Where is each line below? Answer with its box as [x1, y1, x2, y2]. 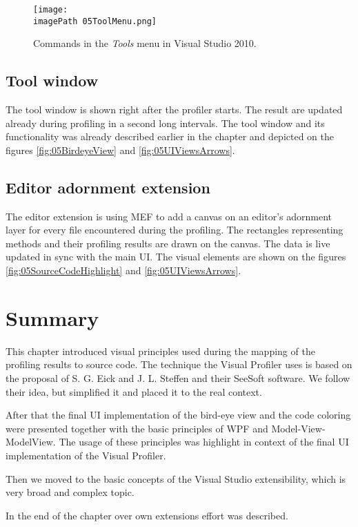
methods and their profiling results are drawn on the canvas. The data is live [6, 236, 330, 250]
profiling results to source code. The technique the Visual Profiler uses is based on [6, 357, 352, 372]
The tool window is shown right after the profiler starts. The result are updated [6, 102, 343, 117]
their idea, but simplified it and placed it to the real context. [6, 384, 262, 399]
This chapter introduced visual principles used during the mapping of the [6, 343, 315, 358]
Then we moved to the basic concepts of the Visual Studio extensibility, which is [6, 471, 346, 486]
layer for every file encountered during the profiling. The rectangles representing [6, 222, 344, 237]
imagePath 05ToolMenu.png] [33, 16, 157, 26]
